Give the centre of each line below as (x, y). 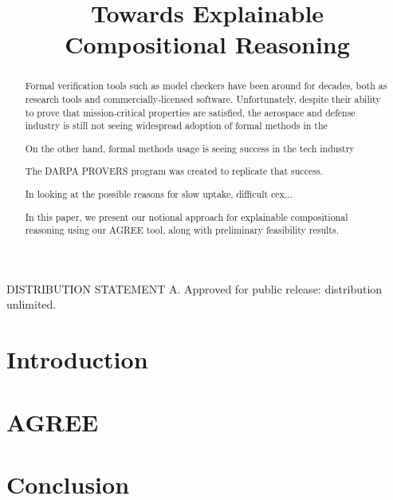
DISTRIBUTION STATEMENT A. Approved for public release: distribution (195, 288)
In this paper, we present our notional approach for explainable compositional (187, 217)
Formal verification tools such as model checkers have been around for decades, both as (206, 86)
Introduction (77, 359)
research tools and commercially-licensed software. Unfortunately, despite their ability (203, 99)
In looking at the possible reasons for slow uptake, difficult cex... (159, 193)
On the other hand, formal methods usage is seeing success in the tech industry (190, 148)
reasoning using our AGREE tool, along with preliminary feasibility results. (182, 230)
